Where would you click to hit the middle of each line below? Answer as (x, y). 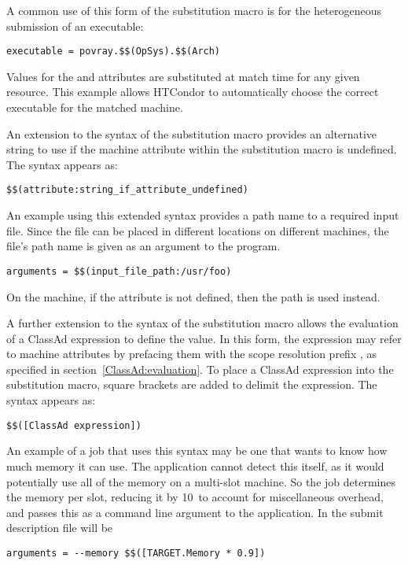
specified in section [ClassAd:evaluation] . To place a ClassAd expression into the (200, 369)
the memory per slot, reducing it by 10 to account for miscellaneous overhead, (195, 497)
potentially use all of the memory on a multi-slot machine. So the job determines (201, 481)
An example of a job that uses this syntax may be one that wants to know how (197, 451)
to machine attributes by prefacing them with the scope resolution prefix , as (192, 354)
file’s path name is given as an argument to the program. (143, 246)
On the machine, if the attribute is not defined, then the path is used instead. (193, 296)
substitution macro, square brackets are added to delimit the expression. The (192, 384)
